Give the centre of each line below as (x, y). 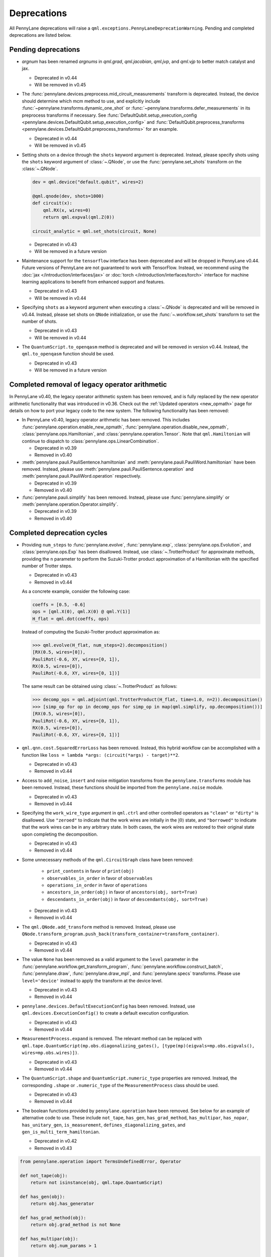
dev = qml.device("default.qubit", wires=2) (88, 182)
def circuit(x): (52, 203)
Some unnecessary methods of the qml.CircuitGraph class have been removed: (108, 859)
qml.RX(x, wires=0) (67, 210)
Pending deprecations (45, 50)
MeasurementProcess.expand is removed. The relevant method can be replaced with (112, 1039)
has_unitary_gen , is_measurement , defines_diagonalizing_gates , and (104, 1125)
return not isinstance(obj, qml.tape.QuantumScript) (97, 1182)
